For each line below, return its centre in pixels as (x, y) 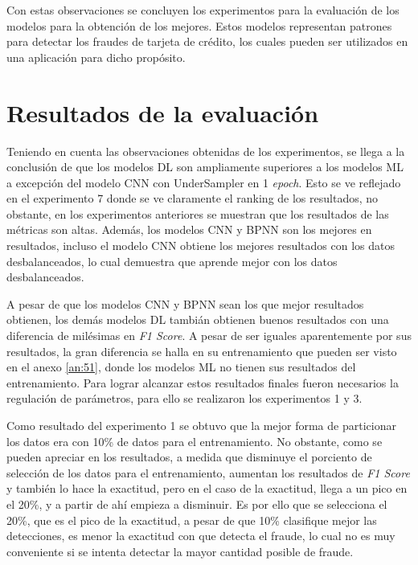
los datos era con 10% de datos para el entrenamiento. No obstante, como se (195, 441)
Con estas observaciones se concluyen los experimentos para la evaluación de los (203, 10)
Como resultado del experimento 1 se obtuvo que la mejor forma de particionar (201, 425)
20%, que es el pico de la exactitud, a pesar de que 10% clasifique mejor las (192, 520)
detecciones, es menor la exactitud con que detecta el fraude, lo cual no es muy (201, 536)
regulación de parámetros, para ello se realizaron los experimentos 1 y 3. (184, 398)
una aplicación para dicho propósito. (96, 57)
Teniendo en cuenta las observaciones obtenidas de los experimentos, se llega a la (206, 151)
